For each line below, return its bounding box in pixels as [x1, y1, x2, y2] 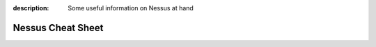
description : [13, 4, 49, 12]
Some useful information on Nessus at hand [68, 4, 194, 12]
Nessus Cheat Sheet [13, 21, 104, 34]
